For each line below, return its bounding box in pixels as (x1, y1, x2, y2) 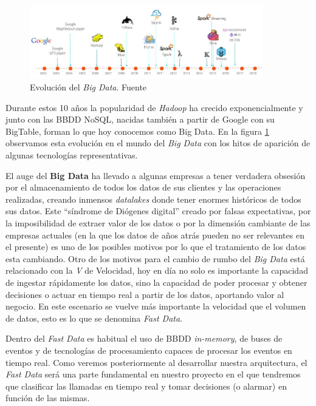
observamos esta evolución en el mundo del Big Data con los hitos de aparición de (5, 137, 311, 149)
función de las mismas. (5, 391, 90, 404)
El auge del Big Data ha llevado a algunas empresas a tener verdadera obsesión (5, 169, 306, 181)
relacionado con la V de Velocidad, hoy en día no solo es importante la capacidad (5, 264, 308, 277)
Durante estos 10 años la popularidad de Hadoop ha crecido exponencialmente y (5, 101, 303, 113)
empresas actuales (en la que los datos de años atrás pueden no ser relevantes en (5, 228, 304, 241)
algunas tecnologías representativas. (5, 149, 138, 161)
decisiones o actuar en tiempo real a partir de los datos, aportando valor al (5, 288, 284, 300)
